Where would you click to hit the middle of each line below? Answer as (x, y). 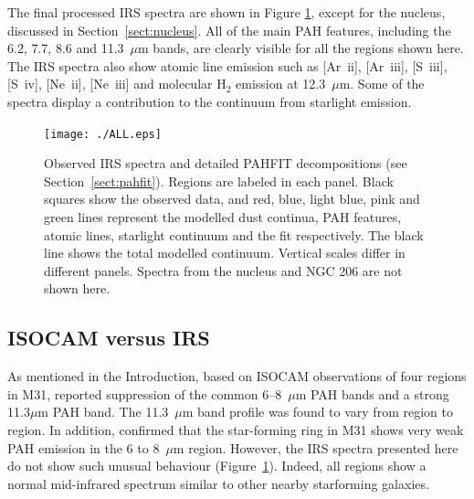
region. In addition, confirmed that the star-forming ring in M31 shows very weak (236, 429)
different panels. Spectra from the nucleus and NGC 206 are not (223, 270)
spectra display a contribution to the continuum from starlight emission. (210, 101)
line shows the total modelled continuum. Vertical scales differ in (225, 253)
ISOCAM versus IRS (109, 338)
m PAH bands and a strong (372, 393)
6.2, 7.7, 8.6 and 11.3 (66, 48)
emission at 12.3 (281, 84)
